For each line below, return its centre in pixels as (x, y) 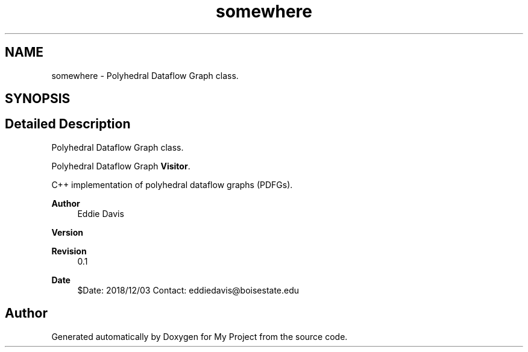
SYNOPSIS (38, 99)
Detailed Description (68, 124)
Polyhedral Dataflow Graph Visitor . (121, 166)
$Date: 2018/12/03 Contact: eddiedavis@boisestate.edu (188, 290)
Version (67, 232)
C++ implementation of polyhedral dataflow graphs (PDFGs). (172, 184)
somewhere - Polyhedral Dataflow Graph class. (145, 75)
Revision (69, 251)
